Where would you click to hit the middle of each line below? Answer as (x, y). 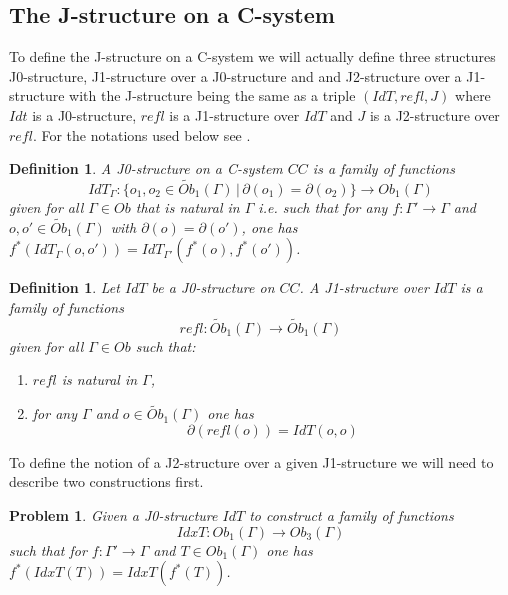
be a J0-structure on (213, 287)
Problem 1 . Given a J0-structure (113, 514)
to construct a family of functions (351, 514)
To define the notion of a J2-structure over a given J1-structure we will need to (251, 461)
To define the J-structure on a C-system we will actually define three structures (252, 56)
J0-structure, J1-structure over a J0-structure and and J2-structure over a (235, 75)
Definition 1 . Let (64, 287)
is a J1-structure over (234, 114)
